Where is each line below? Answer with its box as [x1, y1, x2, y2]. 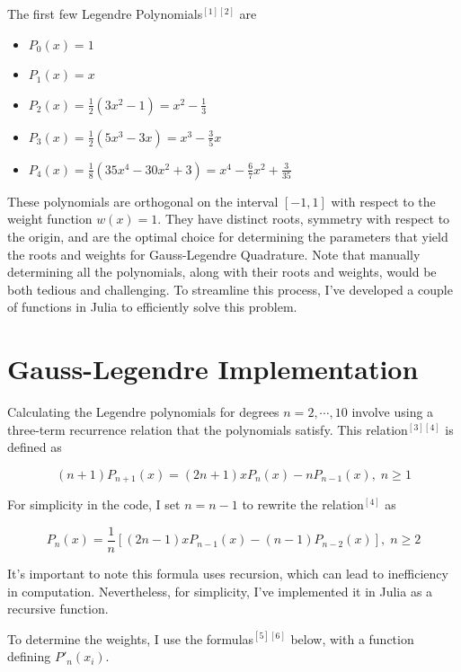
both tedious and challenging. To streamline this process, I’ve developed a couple [7, 279, 453, 298]
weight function [7, 209, 93, 228]
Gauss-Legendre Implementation [7, 350, 419, 387]
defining [7, 647, 51, 666]
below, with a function [290, 629, 414, 648]
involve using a [351, 402, 434, 421]
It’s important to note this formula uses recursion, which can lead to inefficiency [7, 563, 448, 582]
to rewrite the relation [242, 495, 364, 514]
